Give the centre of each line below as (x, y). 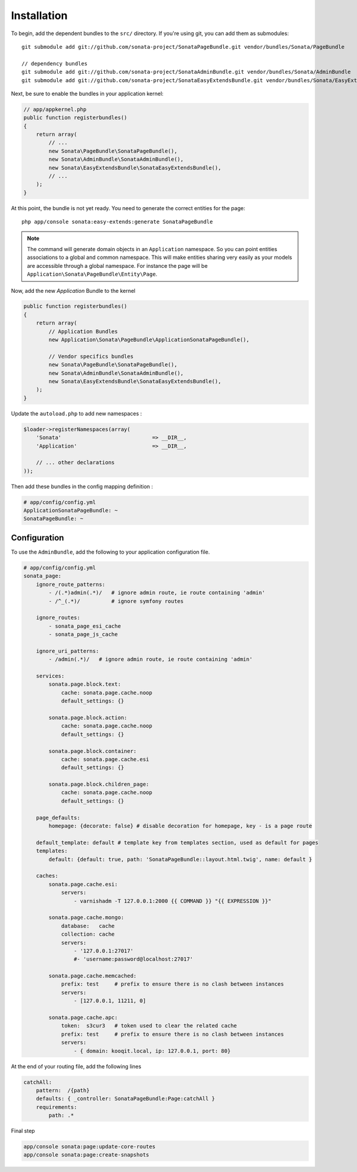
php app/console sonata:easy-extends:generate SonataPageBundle (118, 222)
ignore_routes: (58, 618)
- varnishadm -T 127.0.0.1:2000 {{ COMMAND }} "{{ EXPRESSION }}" (173, 901)
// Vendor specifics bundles (91, 356)
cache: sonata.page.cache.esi (105, 759)
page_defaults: (58, 818)
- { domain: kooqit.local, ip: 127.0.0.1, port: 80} (152, 1051)
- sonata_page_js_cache (83, 635)
